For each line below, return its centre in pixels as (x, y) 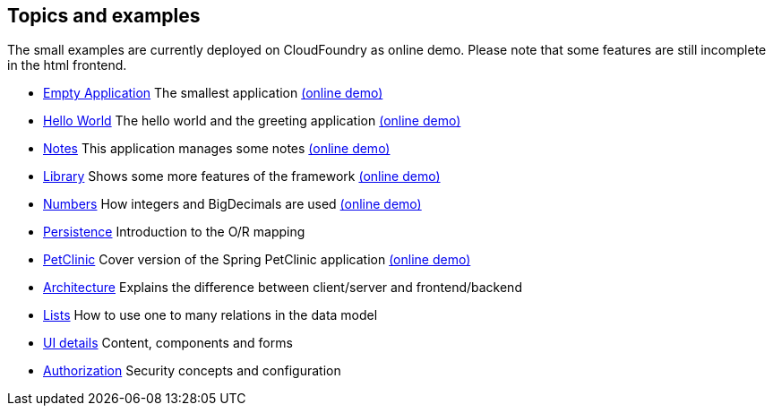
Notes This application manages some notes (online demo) (217, 149)
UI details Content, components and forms (168, 343)
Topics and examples (104, 16)
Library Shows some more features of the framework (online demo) (242, 176)
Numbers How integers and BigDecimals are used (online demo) (232, 204)
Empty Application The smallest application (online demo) (213, 93)
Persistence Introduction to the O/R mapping (174, 232)
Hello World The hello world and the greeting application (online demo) (252, 121)
